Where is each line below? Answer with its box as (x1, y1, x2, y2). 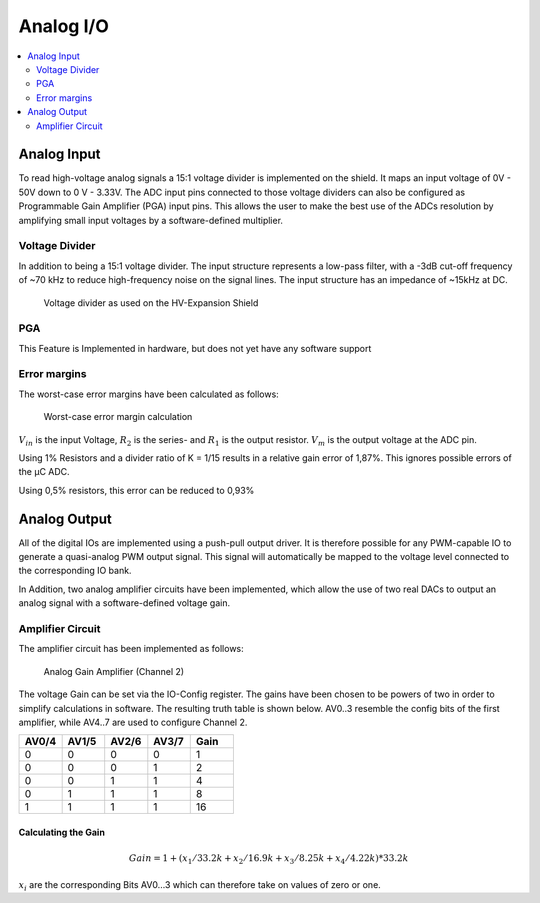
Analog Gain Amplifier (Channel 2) (43, 665, 185, 677)
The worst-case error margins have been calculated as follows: (18, 388, 279, 400)
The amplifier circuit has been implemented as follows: (18, 643, 244, 655)
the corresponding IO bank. (18, 565, 132, 577)
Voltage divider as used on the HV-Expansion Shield (43, 296, 259, 309)
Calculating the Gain (18, 826, 105, 838)
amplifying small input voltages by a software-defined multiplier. (18, 214, 284, 226)
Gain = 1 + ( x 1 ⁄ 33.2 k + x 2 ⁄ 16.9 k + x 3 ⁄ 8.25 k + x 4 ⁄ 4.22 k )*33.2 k (128, 853, 409, 866)
